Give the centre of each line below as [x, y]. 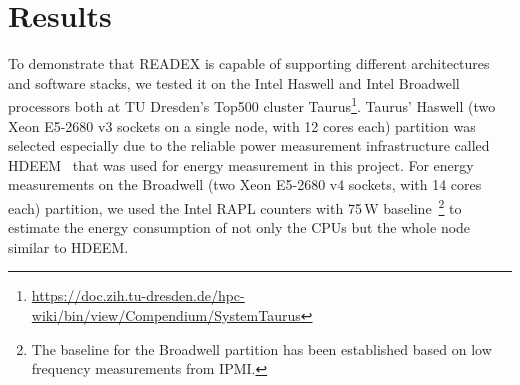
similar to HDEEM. [68, 246]
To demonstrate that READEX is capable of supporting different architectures [249, 63]
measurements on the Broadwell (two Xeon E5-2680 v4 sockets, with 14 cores [245, 184]
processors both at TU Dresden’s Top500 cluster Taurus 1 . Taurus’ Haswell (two [252, 104]
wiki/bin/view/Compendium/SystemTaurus [166, 314]
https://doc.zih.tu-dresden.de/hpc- [138, 295]
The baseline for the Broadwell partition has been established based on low [261, 348]
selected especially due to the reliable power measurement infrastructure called [249, 145]
